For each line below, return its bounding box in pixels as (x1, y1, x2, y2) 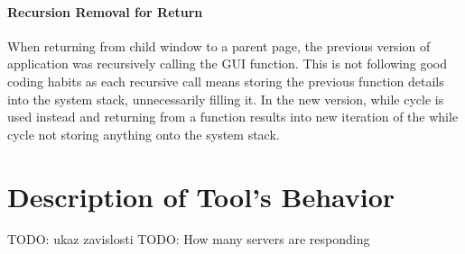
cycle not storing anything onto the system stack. (7, 124, 280, 143)
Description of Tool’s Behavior (7, 177, 395, 214)
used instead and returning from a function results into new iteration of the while (7, 107, 459, 126)
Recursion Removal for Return (7, 2, 203, 21)
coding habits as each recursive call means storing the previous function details (7, 71, 444, 90)
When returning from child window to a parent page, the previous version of (7, 36, 431, 55)
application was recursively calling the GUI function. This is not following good (7, 54, 448, 73)
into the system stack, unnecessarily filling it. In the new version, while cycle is (7, 89, 444, 108)
